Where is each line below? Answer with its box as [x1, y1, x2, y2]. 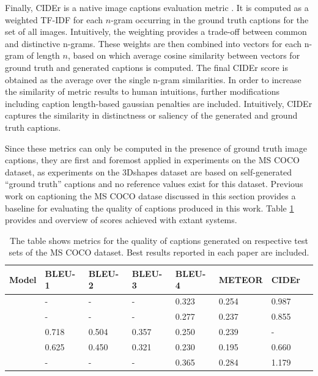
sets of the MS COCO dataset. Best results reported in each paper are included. [9, 246, 309, 259]
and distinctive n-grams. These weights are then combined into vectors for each [5, 37, 302, 50]
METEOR [218, 273, 263, 286]
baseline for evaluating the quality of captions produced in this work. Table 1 [5, 201, 294, 214]
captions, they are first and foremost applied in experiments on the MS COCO [5, 153, 300, 166]
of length [26, 49, 60, 62]
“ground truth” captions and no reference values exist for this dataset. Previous [5, 177, 303, 190]
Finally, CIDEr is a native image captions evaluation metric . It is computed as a [5, 1, 309, 13]
